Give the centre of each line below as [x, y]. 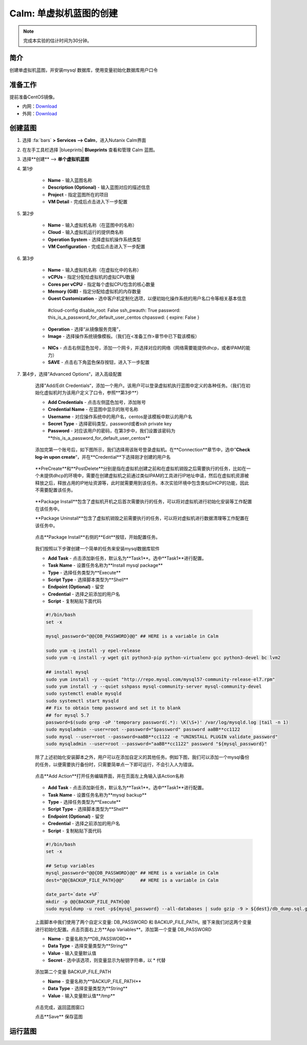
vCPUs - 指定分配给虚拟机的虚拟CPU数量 [91, 277]
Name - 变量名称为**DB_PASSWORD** [90, 938]
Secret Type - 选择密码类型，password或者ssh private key [110, 423]
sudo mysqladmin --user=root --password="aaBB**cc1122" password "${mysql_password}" [156, 744]
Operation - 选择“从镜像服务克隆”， [85, 329]
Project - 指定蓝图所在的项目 [78, 194]
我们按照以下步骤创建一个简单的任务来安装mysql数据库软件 [97, 549]
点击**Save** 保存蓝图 [59, 1017]
